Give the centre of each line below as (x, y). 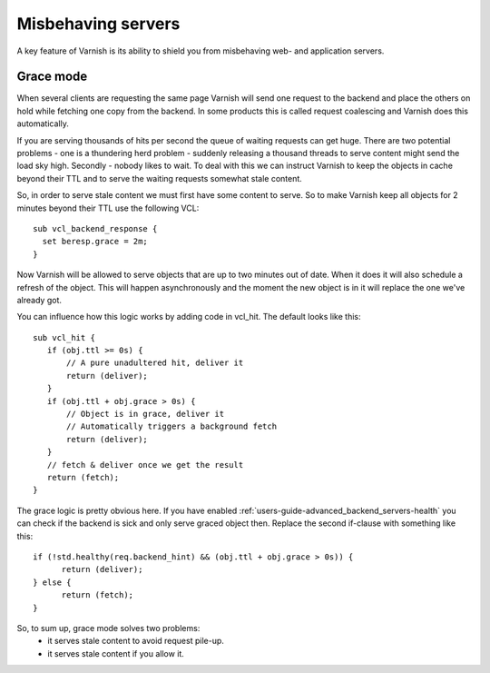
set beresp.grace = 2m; (95, 242)
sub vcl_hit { (64, 337)
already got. (39, 300)
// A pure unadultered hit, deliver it (155, 363)
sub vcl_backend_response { (95, 228)
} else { (52, 582)
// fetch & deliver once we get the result (145, 465)
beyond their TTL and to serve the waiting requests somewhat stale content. (160, 178)
